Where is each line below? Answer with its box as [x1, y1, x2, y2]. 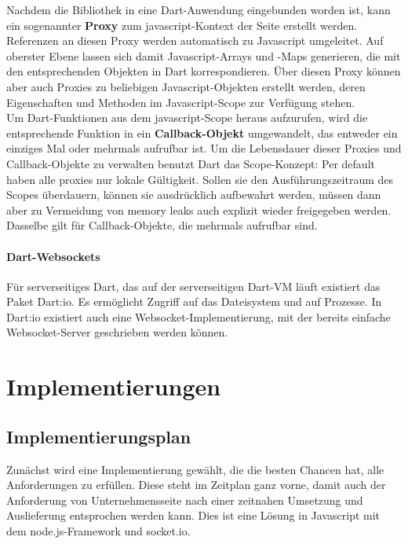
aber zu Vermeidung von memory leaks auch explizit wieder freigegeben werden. [6, 201, 392, 218]
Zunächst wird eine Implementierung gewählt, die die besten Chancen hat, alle [6, 461, 384, 477]
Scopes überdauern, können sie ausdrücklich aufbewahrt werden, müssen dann [6, 186, 381, 203]
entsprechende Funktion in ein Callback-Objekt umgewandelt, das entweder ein [6, 124, 398, 141]
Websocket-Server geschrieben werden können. [6, 324, 228, 340]
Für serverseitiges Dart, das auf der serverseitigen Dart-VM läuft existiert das [6, 278, 381, 294]
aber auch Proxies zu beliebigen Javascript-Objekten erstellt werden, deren [6, 78, 366, 94]
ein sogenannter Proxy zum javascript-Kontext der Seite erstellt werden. [6, 17, 358, 33]
